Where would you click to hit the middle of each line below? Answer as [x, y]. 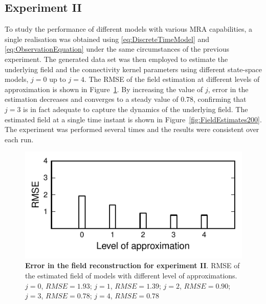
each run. [19, 139]
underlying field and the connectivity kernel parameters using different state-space [133, 69]
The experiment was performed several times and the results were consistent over [132, 129]
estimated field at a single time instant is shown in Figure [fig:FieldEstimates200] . [133, 119]
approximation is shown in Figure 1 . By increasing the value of [104, 89]
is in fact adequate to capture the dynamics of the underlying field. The [136, 109]
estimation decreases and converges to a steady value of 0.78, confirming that [126, 99]
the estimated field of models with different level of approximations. [131, 275]
